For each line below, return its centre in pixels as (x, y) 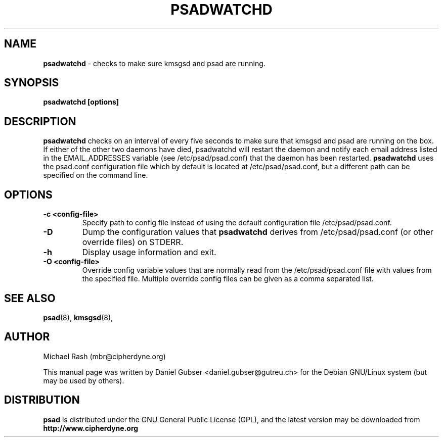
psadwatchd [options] (81, 102)
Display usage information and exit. (149, 252)
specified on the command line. (96, 175)
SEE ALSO (30, 298)
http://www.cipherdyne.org (91, 428)
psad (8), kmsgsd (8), (78, 317)
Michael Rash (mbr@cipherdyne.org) (104, 356)
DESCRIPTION (40, 121)
